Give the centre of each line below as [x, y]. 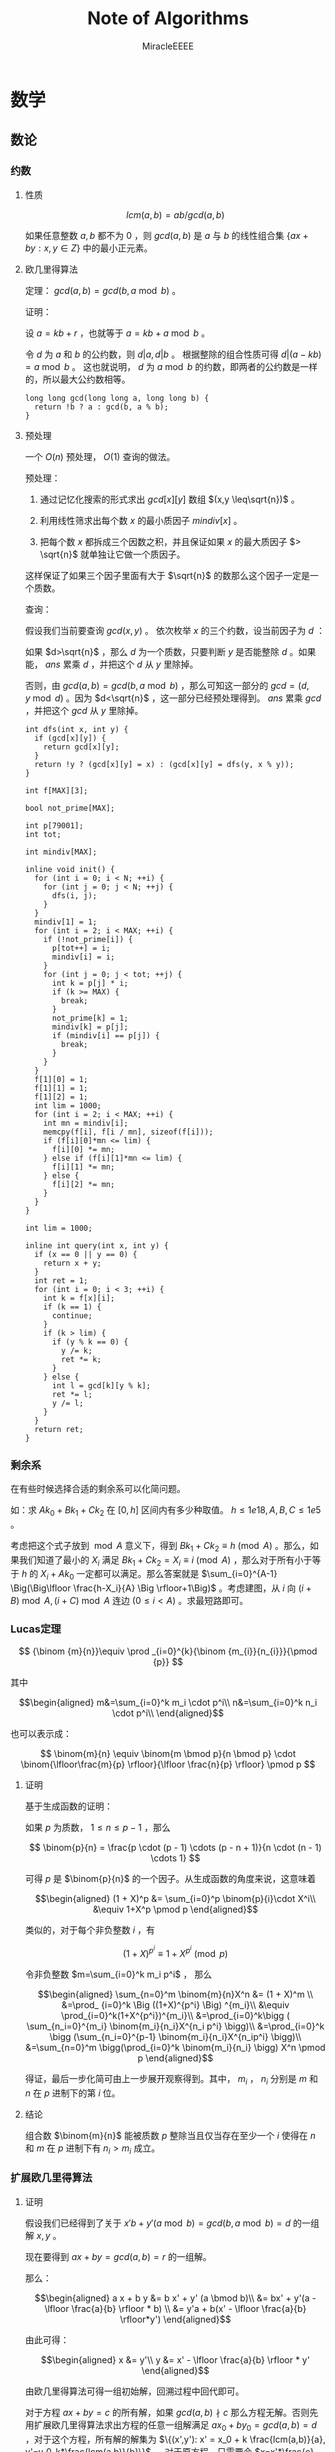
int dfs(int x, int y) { [76, 729]
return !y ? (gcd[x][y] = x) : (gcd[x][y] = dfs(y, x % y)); [164, 764]
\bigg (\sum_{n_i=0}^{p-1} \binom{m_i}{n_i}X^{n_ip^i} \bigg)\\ [175, 2036]
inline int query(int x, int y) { [96, 1245]
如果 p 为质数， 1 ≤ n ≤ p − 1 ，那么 [97, 1828]
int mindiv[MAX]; [61, 852]
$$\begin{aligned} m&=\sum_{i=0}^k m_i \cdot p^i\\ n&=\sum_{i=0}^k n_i [168, 1703]
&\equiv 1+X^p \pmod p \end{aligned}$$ [175, 1909]
